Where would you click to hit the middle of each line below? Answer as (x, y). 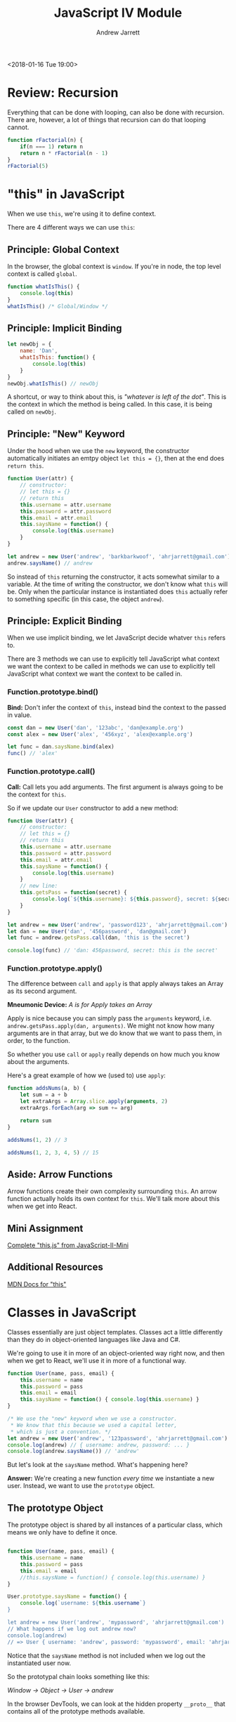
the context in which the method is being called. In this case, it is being (110, 405)
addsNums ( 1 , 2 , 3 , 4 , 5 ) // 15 (53, 1152)
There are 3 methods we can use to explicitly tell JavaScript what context (113, 659)
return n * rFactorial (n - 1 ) (64, 153)
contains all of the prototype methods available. (76, 1711)
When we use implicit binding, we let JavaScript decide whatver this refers (117, 638)
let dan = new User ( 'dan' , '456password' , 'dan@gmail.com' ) (97, 931)
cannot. (18, 127)
